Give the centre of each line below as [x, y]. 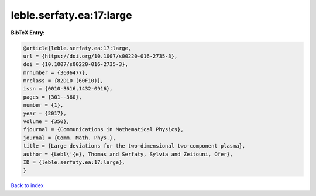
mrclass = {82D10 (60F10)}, [63, 81]
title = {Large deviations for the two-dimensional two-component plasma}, [134, 146]
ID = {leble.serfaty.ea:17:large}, [74, 162]
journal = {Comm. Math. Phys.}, [70, 138]
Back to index [27, 185]
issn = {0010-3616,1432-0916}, [68, 89]
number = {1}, [43, 105]
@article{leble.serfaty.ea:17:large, [77, 48]
